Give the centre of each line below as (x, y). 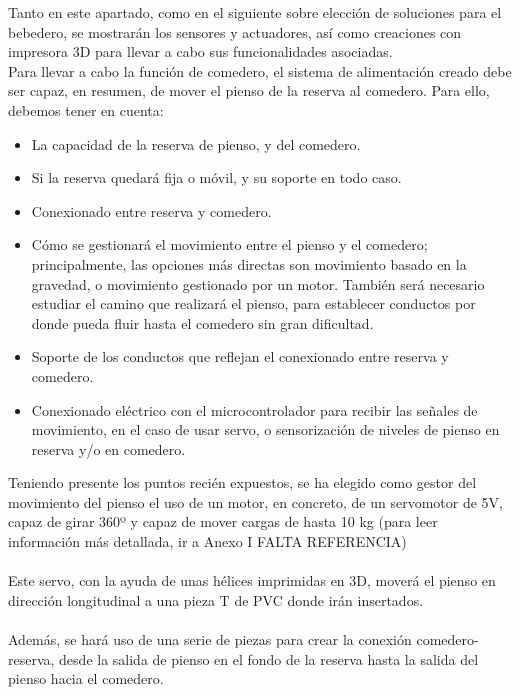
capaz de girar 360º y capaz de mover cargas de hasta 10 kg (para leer (223, 521)
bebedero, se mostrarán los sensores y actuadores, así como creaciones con (235, 31)
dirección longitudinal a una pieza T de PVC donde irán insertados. (216, 599)
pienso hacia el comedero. (86, 678)
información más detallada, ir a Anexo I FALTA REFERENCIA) (207, 541)
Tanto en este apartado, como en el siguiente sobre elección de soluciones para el (255, 12)
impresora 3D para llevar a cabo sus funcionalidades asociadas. (200, 51)
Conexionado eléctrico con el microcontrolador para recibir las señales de (254, 409)
